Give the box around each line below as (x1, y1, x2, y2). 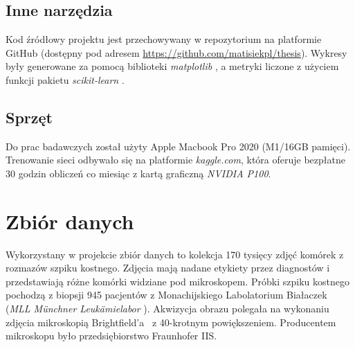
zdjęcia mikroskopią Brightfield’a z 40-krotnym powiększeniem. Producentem (6, 314, 336, 329)
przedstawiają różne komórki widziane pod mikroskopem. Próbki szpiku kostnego (6, 274, 349, 288)
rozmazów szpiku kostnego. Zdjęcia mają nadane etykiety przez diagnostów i (6, 260, 330, 275)
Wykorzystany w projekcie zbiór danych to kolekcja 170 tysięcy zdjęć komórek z (6, 247, 344, 261)
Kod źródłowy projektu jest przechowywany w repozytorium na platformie (6, 32, 322, 46)
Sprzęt (6, 106, 53, 127)
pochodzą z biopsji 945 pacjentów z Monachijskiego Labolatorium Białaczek (6, 287, 327, 302)
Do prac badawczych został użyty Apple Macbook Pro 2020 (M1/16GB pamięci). (6, 139, 351, 153)
